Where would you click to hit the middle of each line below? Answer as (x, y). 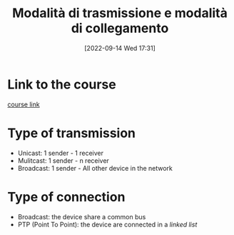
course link (24, 104)
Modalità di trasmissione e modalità (120, 13)
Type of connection (66, 197)
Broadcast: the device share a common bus (82, 216)
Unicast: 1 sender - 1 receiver (60, 153)
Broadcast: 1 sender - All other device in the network (95, 168)
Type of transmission (72, 133)
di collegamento (120, 28)
